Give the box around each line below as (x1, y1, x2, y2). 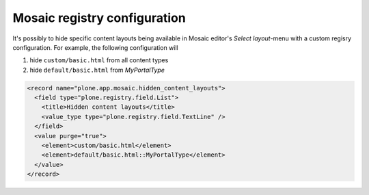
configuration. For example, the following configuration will (12, 43, 178, 51)
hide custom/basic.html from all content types (29, 56, 169, 64)
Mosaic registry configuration (12, 10, 186, 25)
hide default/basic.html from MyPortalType (29, 66, 165, 74)
